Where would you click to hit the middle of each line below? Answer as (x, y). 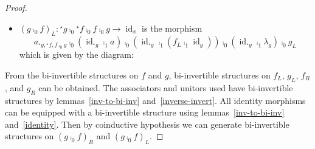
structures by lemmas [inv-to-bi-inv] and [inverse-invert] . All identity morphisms (155, 100)
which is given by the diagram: (76, 54)
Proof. (16, 7)
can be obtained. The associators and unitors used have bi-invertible (166, 87)
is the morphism (172, 28)
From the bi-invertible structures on (72, 74)
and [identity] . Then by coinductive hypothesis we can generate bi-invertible (147, 124)
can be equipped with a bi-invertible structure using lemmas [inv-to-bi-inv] (145, 112)
